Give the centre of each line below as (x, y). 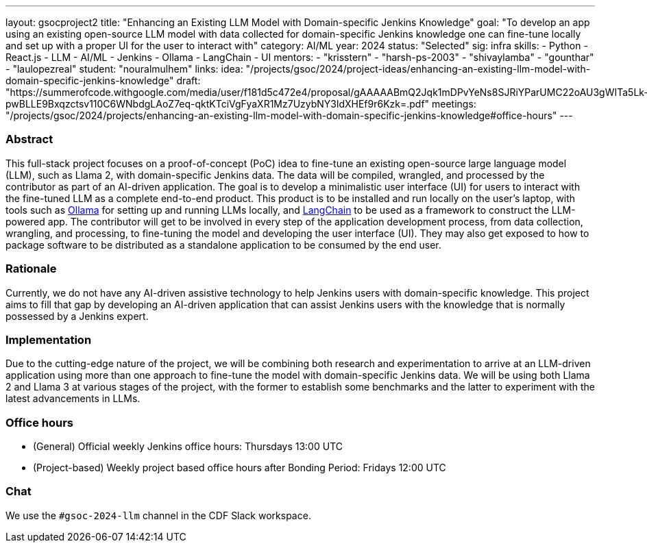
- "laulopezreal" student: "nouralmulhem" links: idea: (124, 69)
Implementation (49, 339)
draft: (188, 80)
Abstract (29, 139)
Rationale (31, 269)
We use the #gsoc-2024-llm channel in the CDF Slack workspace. (158, 515)
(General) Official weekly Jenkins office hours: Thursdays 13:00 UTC (188, 446)
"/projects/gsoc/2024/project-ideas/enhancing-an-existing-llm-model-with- (418, 69)
